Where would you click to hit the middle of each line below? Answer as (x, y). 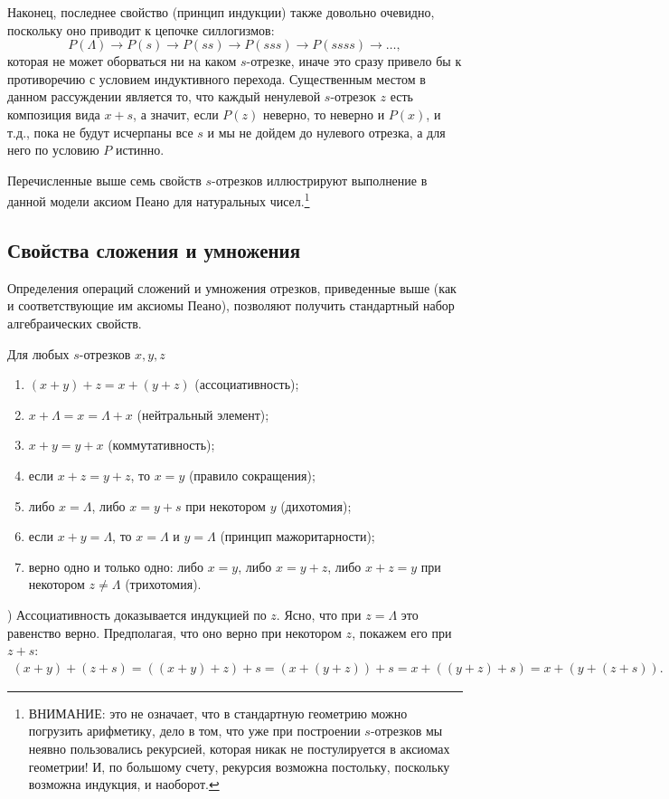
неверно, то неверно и (324, 114)
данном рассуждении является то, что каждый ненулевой (164, 96)
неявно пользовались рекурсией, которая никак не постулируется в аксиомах (239, 748)
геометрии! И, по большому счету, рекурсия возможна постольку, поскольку (239, 766)
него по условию (53, 150)
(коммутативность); (161, 445)
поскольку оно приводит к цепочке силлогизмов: (141, 29)
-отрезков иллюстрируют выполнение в (319, 180)
